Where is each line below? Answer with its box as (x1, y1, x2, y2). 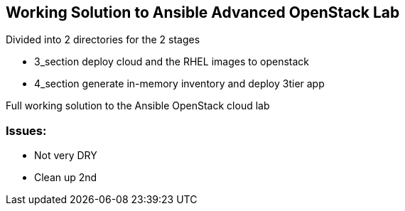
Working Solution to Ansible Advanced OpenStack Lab (6, 4, 400, 21)
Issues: (6, 123, 47, 138)
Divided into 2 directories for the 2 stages (6, 33, 200, 46)
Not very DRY (34, 149, 97, 162)
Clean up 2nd (34, 171, 97, 184)
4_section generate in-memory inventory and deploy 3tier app (34, 77, 325, 90)
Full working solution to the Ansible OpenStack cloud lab (6, 99, 270, 112)
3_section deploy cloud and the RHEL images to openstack (34, 55, 309, 68)
